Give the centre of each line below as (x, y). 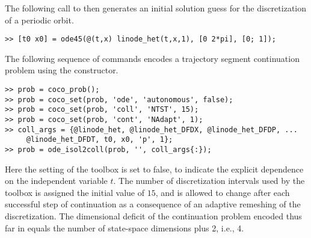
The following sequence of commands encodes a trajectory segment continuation (152, 58)
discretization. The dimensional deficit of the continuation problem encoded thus (153, 216)
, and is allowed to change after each (223, 192)
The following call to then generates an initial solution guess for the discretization (156, 8)
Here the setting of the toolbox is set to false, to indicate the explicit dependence (154, 169)
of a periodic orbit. (39, 20)
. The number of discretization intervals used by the (209, 181)
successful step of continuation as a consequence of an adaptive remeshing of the (153, 204)
